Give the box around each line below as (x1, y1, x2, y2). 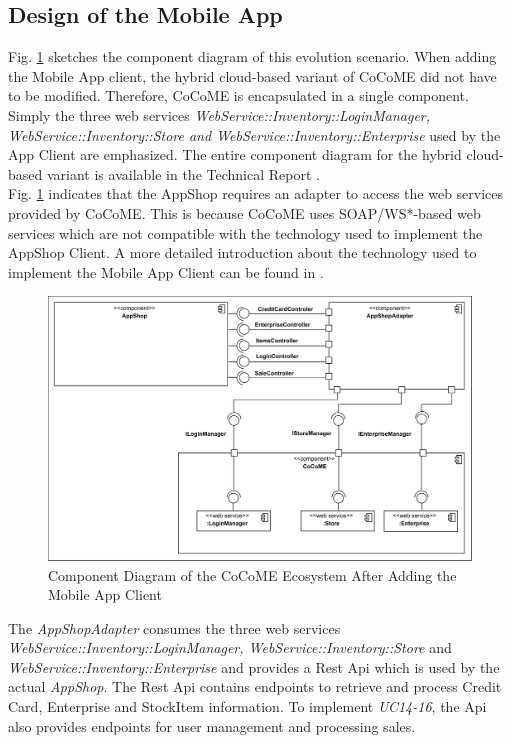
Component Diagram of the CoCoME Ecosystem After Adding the (48, 564, 457, 585)
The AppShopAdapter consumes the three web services (8, 617, 341, 638)
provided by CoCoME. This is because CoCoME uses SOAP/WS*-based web (8, 202, 481, 223)
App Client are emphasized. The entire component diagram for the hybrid (8, 144, 462, 165)
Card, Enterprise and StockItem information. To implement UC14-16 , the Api (8, 696, 487, 717)
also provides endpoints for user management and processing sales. (8, 715, 416, 736)
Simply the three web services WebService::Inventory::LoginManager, (8, 104, 431, 125)
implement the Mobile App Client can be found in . (8, 261, 324, 282)
